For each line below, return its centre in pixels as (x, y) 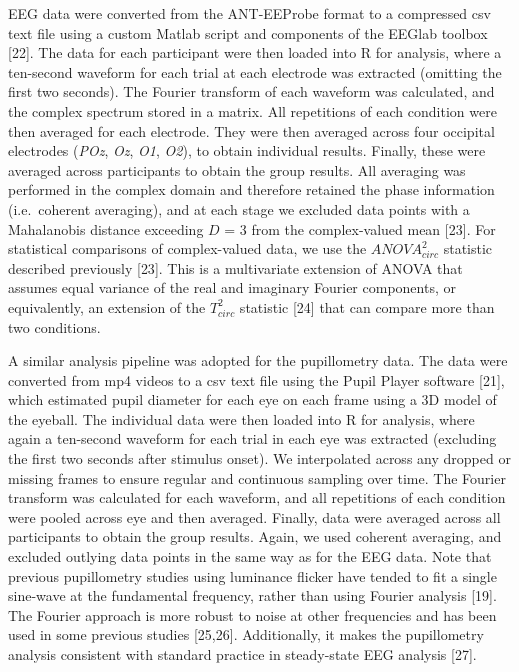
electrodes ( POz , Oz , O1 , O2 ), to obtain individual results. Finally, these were (247, 150)
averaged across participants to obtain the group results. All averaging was (237, 169)
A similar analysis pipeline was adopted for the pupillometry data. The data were (258, 360)
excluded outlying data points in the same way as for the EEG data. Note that (250, 556)
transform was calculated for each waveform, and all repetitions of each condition (257, 497)
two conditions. (54, 326)
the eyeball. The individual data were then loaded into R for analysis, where (241, 418)
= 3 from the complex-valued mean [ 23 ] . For (360, 228)
